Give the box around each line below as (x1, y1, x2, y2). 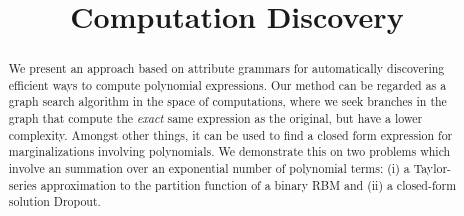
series (8, 176, 37, 193)
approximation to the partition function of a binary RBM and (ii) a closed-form (40, 176, 457, 193)
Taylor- (413, 160, 452, 177)
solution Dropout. (8, 193, 101, 210)
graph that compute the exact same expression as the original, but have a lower (8, 110, 423, 127)
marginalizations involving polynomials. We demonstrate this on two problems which (8, 143, 451, 160)
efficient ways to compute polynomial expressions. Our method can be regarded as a (8, 76, 447, 93)
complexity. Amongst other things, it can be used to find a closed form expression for (8, 126, 453, 143)
